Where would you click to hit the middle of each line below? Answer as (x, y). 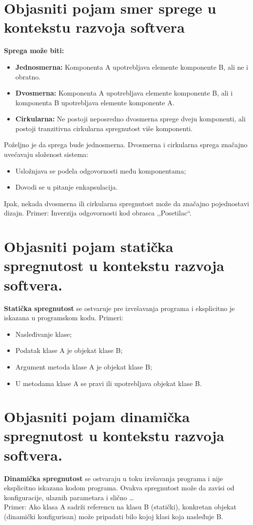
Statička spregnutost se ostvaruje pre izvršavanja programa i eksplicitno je (119, 308)
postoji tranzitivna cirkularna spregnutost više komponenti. (104, 128)
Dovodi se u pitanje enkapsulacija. (67, 187)
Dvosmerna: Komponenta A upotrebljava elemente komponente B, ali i (124, 93)
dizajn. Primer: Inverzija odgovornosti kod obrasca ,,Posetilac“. (98, 213)
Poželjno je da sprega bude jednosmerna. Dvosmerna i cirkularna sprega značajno (126, 145)
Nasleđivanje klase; (44, 334)
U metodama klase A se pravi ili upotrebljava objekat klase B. (108, 383)
